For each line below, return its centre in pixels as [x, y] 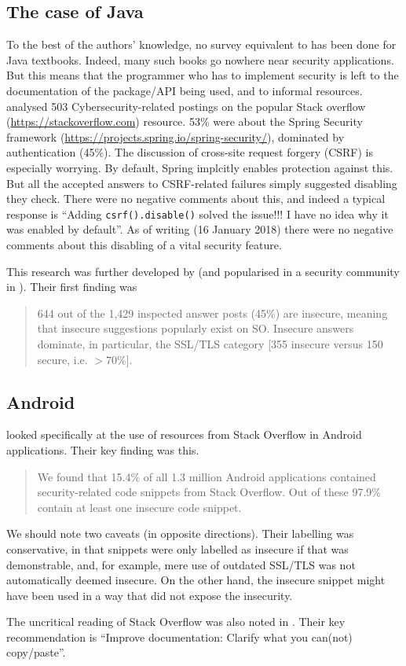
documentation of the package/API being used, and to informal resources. [185, 90]
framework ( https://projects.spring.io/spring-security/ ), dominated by [176, 136]
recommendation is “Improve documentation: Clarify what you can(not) [179, 637]
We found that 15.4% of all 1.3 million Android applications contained [207, 476]
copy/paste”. [36, 652]
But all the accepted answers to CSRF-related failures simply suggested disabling [202, 183]
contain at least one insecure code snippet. [139, 507]
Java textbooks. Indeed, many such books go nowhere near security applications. [200, 59]
